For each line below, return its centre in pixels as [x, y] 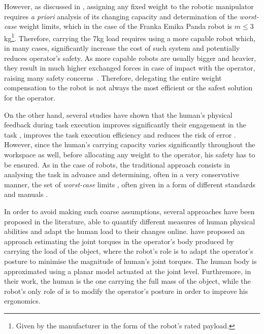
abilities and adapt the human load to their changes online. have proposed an [125, 231]
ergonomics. [22, 301]
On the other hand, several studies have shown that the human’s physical [118, 114]
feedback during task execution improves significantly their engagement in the [125, 125]
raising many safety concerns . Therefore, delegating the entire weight [113, 77]
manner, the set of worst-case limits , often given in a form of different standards [130, 184]
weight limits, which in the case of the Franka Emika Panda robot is [126, 26]
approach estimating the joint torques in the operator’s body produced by [119, 241]
